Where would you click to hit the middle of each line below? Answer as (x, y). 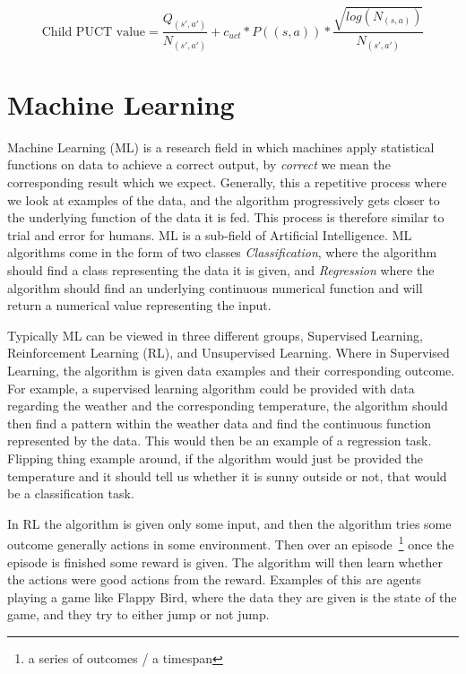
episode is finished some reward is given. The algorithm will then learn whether (225, 562)
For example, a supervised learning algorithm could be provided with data (211, 388)
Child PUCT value (94, 32)
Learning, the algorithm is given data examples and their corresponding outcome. (231, 371)
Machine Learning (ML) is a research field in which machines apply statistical (221, 147)
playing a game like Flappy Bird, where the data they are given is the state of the (232, 596)
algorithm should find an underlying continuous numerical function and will (215, 287)
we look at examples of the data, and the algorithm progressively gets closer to (224, 199)
